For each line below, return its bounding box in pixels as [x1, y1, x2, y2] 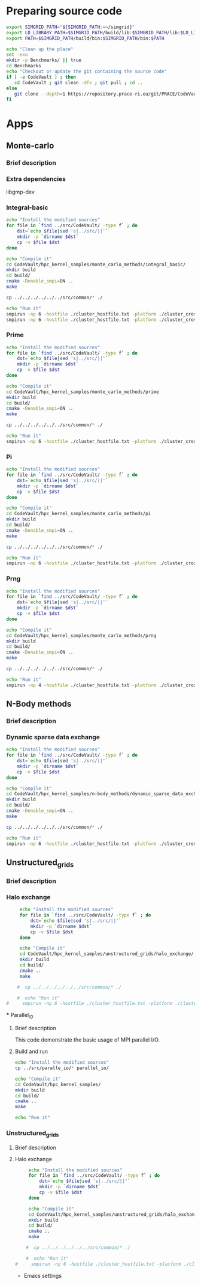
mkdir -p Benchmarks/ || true [6, 57, 82, 64]
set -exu [6, 52, 28, 58]
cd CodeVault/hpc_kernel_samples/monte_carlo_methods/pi [6, 511, 151, 517]
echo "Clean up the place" [6, 46, 74, 52]
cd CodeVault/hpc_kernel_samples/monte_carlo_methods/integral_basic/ [6, 261, 186, 267]
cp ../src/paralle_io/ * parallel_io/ [14, 1065, 109, 1071]
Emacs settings [23, 1272, 62, 1279]
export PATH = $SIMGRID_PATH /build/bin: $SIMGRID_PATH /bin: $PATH [6, 35, 165, 41]
